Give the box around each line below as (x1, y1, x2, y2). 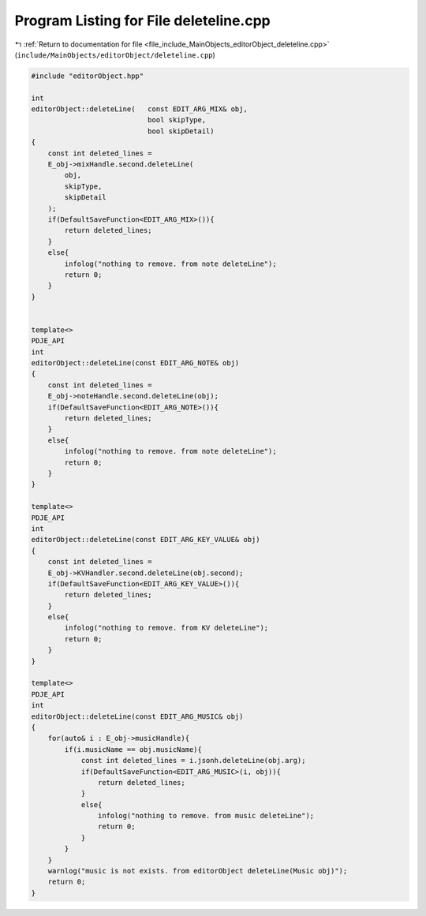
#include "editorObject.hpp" (31, 71, 144, 80)
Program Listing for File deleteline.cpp (14, 12, 271, 29)
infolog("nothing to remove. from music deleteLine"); (97, 811, 315, 821)
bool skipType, (147, 115, 207, 125)
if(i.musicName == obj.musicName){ (64, 745, 203, 753)
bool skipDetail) (147, 126, 215, 136)
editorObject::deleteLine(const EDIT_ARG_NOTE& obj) (31, 359, 240, 368)
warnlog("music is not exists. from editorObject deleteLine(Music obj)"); (47, 866, 348, 876)
